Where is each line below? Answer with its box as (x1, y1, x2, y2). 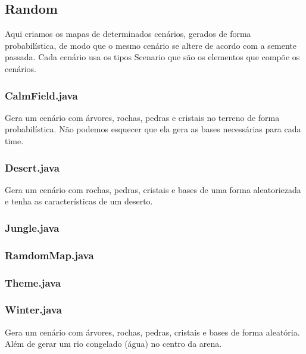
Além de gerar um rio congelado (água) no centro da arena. (5, 337, 222, 350)
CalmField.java (5, 88, 78, 103)
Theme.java (5, 275, 61, 290)
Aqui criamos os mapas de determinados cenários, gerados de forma (5, 27, 251, 40)
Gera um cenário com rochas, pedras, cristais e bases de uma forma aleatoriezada (5, 183, 301, 195)
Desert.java (5, 160, 60, 175)
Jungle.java (5, 220, 60, 235)
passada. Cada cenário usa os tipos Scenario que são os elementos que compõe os (5, 51, 300, 63)
